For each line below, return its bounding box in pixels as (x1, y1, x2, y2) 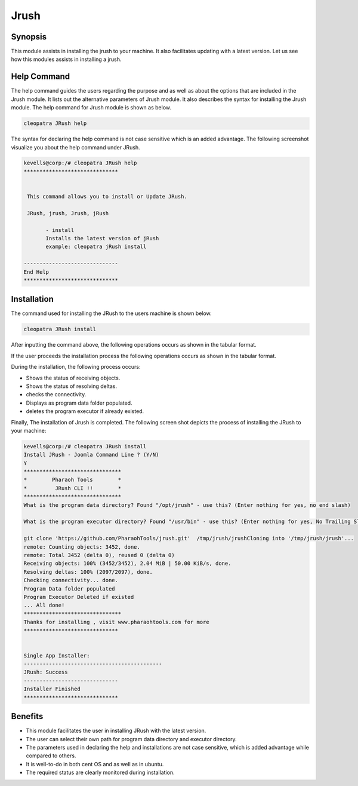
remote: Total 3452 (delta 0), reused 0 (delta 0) (23, 552, 175, 558)
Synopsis (11, 32, 47, 42)
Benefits (11, 711, 44, 721)
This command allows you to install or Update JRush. (27, 193, 187, 200)
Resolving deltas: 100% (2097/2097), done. (23, 568, 153, 575)
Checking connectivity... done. (23, 577, 119, 584)
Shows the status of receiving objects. (26, 374, 121, 381)
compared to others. (26, 752, 76, 759)
